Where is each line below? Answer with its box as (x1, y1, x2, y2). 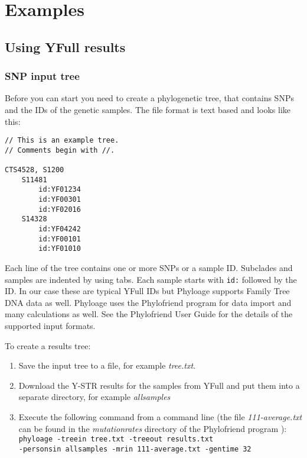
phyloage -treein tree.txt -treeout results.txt (18, 435, 214, 444)
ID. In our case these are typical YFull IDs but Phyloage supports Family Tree (5, 285, 290, 297)
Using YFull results (5, 37, 126, 56)
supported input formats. (5, 320, 96, 332)
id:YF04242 (38, 225, 81, 234)
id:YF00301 (38, 195, 81, 204)
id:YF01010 (38, 244, 81, 253)
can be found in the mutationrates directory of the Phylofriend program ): (18, 422, 287, 434)
